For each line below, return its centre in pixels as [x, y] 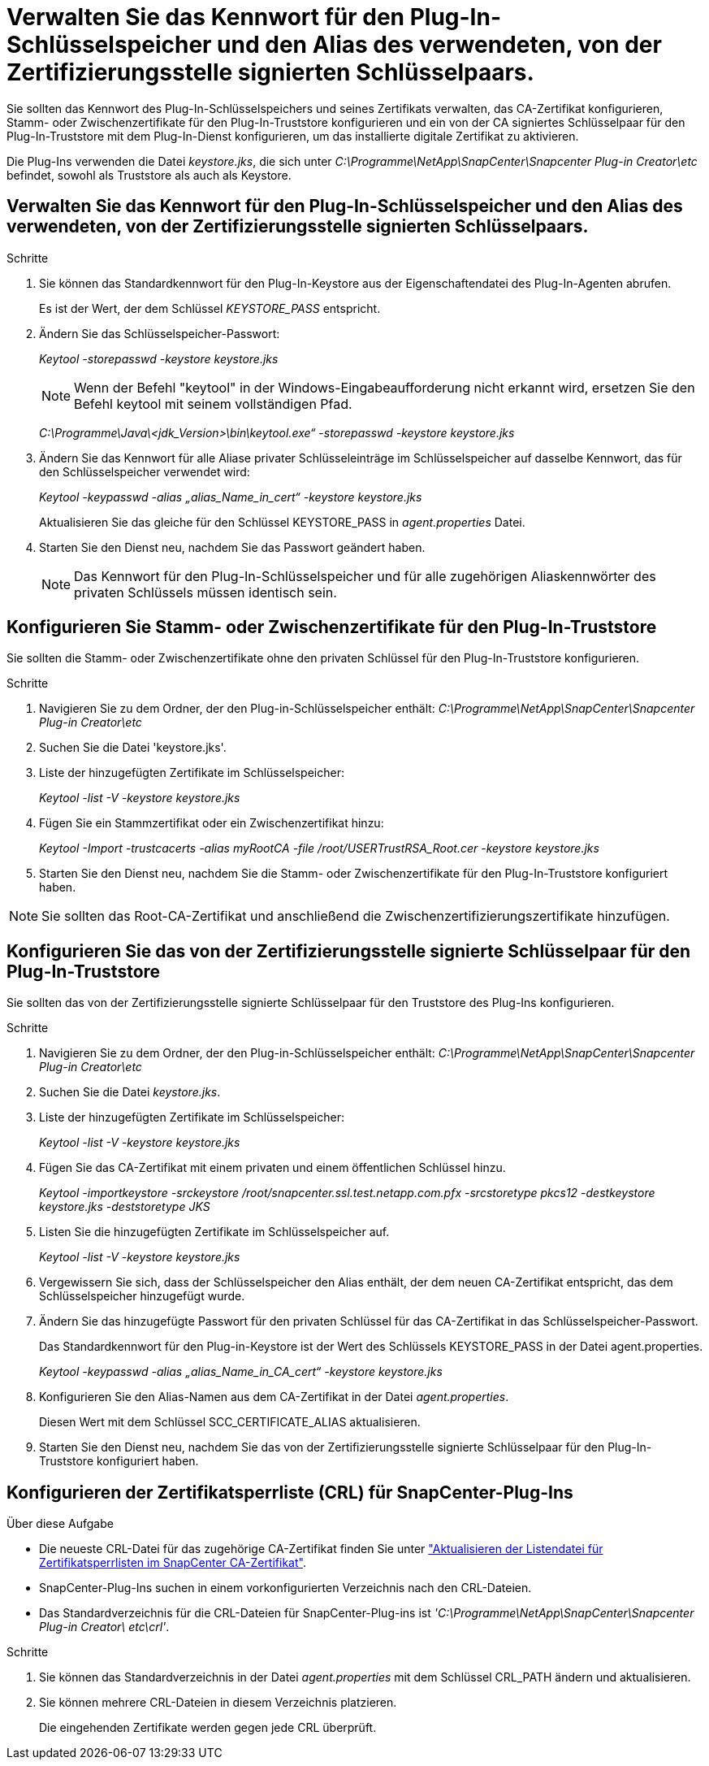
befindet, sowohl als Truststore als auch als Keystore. [149, 175]
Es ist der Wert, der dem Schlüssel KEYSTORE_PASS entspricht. [210, 308]
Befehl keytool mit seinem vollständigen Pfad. [213, 404]
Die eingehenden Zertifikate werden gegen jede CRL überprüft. [208, 1728]
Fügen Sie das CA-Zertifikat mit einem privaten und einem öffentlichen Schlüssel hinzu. [272, 1168]
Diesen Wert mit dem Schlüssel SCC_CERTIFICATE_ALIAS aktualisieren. [230, 1422]
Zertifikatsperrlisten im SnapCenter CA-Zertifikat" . [173, 1563]
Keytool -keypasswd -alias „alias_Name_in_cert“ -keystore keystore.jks [231, 497]
